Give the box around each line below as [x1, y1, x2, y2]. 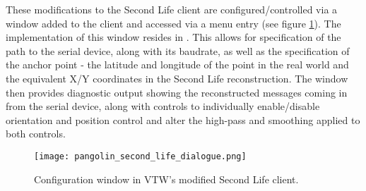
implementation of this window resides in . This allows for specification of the [6, 30, 341, 44]
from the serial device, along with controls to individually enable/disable [6, 99, 320, 113]
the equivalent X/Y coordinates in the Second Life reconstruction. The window [6, 70, 348, 85]
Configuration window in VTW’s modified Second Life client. [34, 171, 299, 186]
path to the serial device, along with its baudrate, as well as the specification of [6, 43, 350, 58]
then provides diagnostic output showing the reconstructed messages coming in [6, 85, 348, 99]
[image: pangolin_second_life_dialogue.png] [34, 151, 247, 161]
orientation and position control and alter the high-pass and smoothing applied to [6, 112, 360, 127]
